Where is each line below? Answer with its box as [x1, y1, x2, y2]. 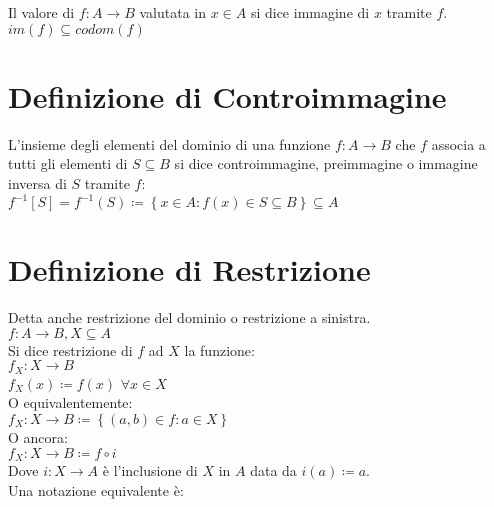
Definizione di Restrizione [8, 249, 371, 290]
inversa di [8, 172, 67, 193]
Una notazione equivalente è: [8, 479, 184, 500]
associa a [431, 133, 486, 154]
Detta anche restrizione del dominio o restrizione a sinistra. [8, 307, 371, 328]
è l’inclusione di [102, 460, 198, 480]
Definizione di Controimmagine [8, 75, 447, 116]
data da [250, 460, 297, 480]
